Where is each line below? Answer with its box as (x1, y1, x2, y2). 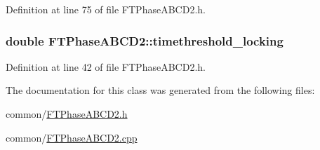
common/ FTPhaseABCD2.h (6, 107, 128, 121)
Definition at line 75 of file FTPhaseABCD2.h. (6, 2, 206, 16)
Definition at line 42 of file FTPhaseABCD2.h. (6, 59, 206, 74)
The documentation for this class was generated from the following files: (6, 83, 315, 97)
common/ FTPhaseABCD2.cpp (6, 130, 138, 144)
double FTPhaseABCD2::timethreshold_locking (6, 32, 284, 49)
